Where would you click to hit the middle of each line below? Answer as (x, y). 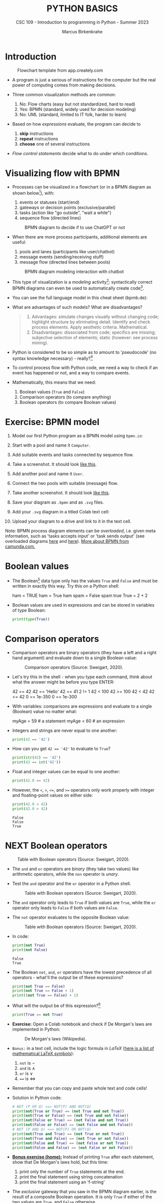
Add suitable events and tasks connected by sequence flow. (73, 455)
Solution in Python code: (37, 1097)
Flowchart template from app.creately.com (60, 70)
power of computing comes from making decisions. (64, 85)
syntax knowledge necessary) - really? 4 (52, 358)
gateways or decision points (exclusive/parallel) (68, 208)
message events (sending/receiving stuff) (61, 257)
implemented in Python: (36, 1029)
